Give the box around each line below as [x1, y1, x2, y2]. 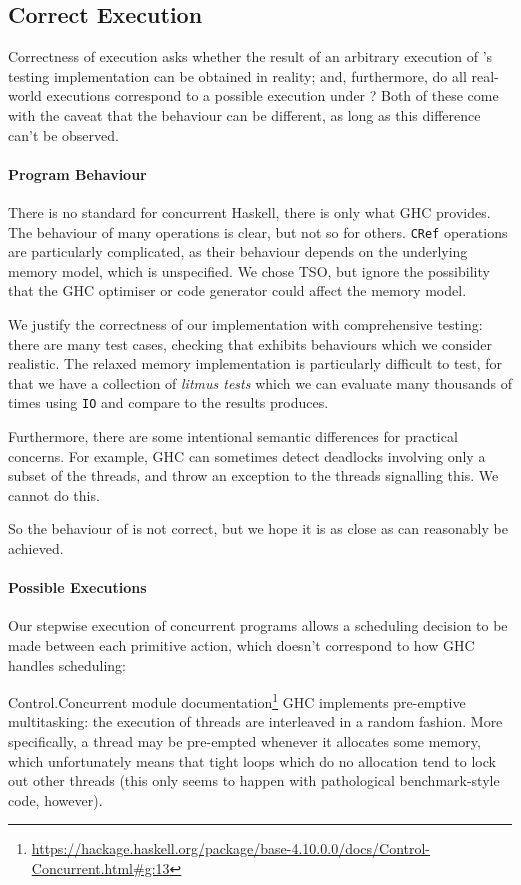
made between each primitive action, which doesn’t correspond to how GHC [8, 634, 475, 655]
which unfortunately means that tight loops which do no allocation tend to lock [8, 750, 496, 771]
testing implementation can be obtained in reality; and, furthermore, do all [8, 65, 467, 86]
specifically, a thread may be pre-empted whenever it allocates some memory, [8, 731, 481, 752]
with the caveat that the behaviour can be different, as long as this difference [8, 104, 481, 125]
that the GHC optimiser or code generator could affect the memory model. [8, 280, 467, 301]
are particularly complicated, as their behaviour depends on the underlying [8, 241, 468, 262]
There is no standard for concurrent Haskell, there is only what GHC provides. [8, 201, 491, 222]
